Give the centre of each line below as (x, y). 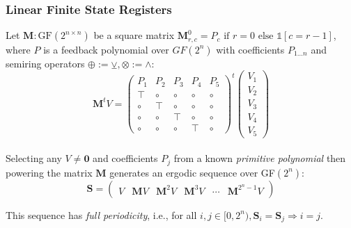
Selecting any (34, 158)
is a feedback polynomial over (106, 49)
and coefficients (125, 158)
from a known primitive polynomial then (260, 158)
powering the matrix (49, 172)
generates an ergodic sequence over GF (192, 172)
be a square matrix (134, 35)
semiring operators (45, 63)
